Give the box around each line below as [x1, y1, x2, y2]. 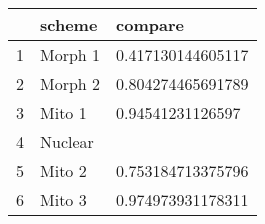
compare [116, 13, 184, 36]
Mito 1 [40, 101, 87, 124]
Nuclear [40, 130, 94, 153]
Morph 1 [40, 43, 101, 66]
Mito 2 [40, 159, 87, 182]
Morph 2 [40, 72, 101, 95]
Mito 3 [40, 188, 87, 211]
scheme [40, 13, 98, 36]
